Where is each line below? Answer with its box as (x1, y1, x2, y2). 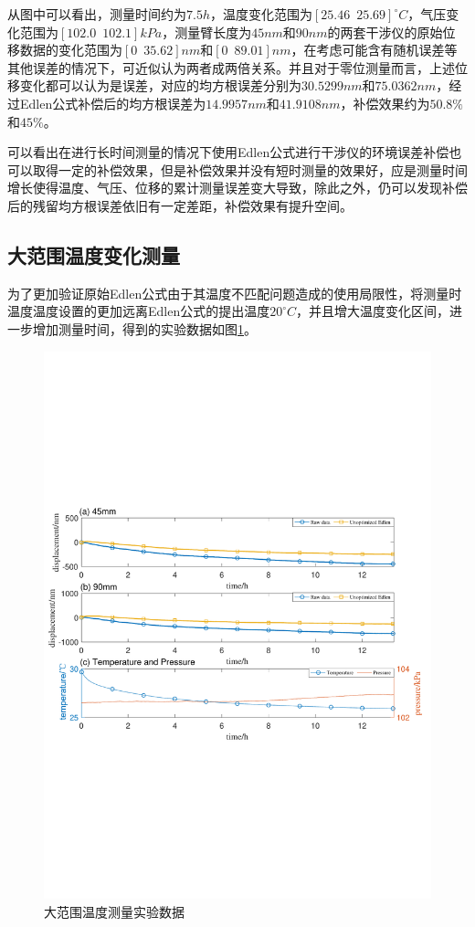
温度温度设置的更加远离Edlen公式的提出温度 (7, 301, 270, 321)
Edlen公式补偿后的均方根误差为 (19, 93, 206, 112)
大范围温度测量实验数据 (44, 902, 185, 922)
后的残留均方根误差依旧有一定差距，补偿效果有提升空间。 (7, 195, 353, 215)
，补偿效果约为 (340, 93, 430, 112)
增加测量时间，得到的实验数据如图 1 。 (32, 319, 257, 338)
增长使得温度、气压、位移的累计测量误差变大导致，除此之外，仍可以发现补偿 (7, 178, 468, 197)
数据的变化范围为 (19, 40, 122, 59)
